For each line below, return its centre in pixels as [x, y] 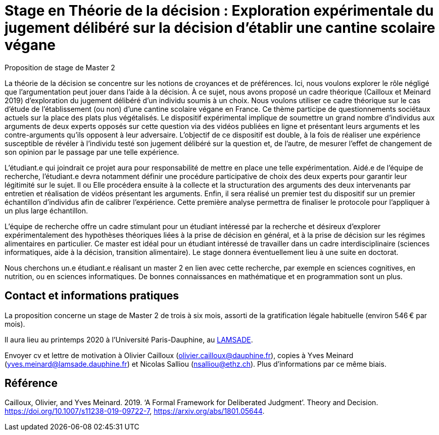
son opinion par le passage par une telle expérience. [92, 152]
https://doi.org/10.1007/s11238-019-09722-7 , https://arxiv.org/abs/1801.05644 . [135, 411]
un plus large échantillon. [46, 210]
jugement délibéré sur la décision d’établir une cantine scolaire [220, 28]
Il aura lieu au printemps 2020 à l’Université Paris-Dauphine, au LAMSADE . [129, 339]
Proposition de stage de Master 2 [60, 67]
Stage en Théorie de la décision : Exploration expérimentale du [219, 11]
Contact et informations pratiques [92, 296]
